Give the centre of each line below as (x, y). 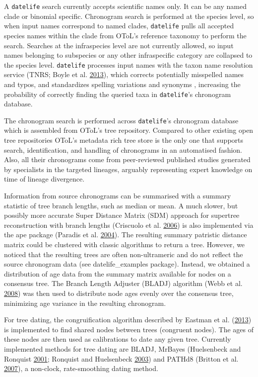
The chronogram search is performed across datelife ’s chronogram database (121, 120)
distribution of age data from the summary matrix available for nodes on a (118, 273)
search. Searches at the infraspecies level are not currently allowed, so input (119, 45)
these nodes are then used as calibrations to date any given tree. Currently (118, 339)
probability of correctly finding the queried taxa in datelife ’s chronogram (118, 94)
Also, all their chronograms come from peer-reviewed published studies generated (127, 159)
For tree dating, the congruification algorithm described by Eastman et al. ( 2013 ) (128, 320)
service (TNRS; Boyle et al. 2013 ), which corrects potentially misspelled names (124, 74)
